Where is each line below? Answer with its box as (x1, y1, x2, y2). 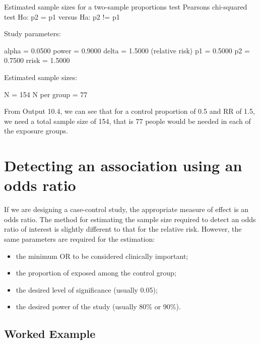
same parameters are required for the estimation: (4, 234, 155, 244)
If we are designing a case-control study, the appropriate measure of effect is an (4, 204, 249, 215)
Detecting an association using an (4, 155, 242, 176)
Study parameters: (4, 28, 61, 39)
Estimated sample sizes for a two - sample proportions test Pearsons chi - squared (4, 2, 247, 12)
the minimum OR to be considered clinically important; (16, 250, 188, 261)
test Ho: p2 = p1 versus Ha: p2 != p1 (4, 11, 120, 22)
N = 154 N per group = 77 (4, 89, 88, 99)
